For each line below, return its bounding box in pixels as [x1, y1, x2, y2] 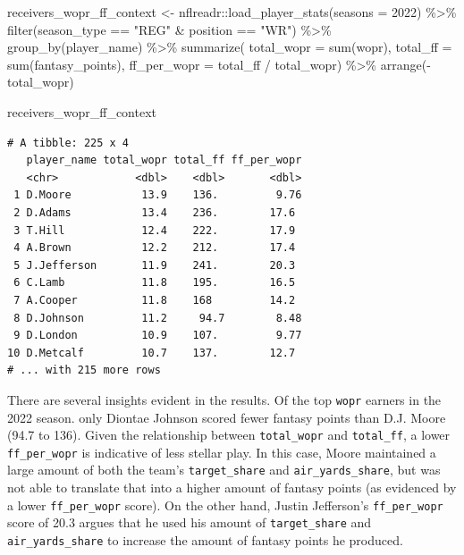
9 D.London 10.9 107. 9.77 [13, 329, 302, 342]
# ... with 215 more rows [7, 364, 161, 377]
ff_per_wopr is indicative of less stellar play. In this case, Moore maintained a [7, 442, 436, 461]
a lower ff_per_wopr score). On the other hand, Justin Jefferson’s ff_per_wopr [7, 495, 443, 514]
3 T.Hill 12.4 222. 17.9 [13, 223, 296, 237]
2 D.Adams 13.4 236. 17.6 [13, 206, 296, 219]
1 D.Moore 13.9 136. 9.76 [13, 189, 302, 202]
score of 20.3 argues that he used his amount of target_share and [7, 513, 372, 532]
